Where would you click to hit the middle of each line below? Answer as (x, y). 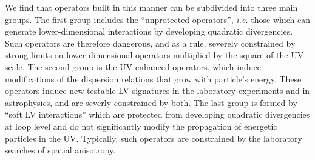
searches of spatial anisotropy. (60, 150)
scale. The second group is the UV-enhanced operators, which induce (133, 66)
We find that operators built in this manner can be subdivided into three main (151, 7)
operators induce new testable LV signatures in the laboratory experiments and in (157, 91)
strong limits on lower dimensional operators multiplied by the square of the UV (154, 55)
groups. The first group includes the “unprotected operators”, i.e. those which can (157, 19)
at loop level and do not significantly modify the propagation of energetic (141, 126)
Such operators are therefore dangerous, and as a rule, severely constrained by (150, 43)
